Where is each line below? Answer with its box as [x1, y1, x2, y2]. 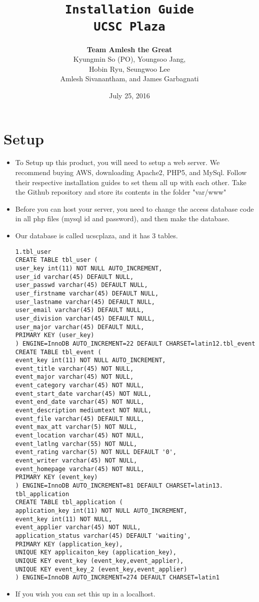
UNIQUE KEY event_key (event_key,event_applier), [15, 557, 184, 564]
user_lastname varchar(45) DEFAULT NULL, [15, 298, 155, 306]
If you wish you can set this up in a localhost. [15, 588, 155, 598]
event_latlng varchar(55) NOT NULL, [15, 440, 137, 447]
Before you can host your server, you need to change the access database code [15, 203, 254, 214]
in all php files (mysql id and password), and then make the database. [15, 213, 230, 224]
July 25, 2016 [109, 90, 150, 100]
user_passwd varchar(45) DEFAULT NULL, [15, 281, 148, 289]
